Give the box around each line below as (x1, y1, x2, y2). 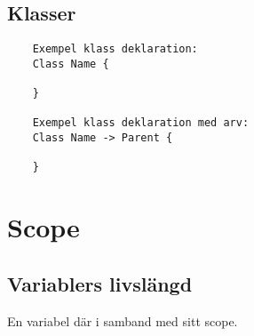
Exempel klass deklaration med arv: (32, 116, 250, 130)
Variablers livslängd (7, 269, 193, 297)
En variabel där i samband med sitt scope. (7, 311, 238, 330)
